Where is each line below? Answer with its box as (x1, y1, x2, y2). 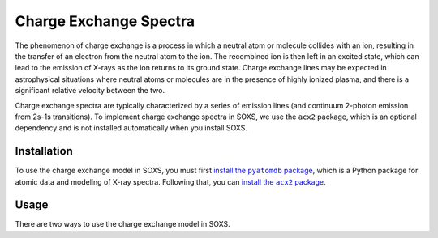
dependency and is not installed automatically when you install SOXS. (15, 123, 247, 133)
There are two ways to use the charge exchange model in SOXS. (15, 219, 230, 229)
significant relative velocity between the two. (15, 86, 165, 96)
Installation (15, 144, 73, 158)
